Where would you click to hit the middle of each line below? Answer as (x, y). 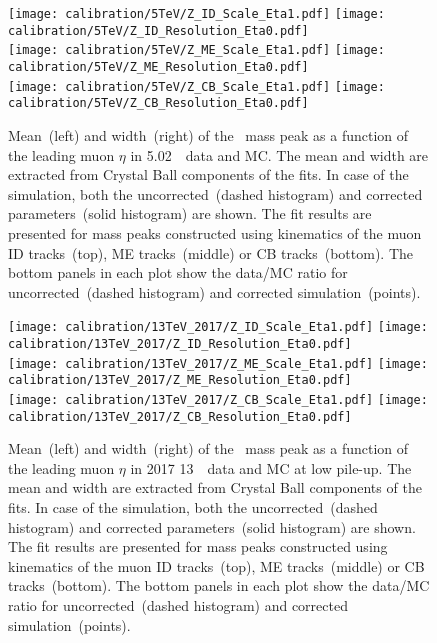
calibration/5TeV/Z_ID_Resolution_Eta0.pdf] (158, 30)
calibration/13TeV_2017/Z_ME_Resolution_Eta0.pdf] (180, 380)
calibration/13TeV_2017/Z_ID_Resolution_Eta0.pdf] (180, 343)
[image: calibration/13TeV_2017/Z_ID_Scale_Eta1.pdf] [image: (218, 327)
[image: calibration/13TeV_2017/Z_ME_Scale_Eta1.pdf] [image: (218, 363)
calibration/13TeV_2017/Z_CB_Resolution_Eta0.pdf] (180, 416)
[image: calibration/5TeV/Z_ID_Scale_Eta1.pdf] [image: (196, 14)
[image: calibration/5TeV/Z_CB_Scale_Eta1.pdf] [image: (196, 86)
